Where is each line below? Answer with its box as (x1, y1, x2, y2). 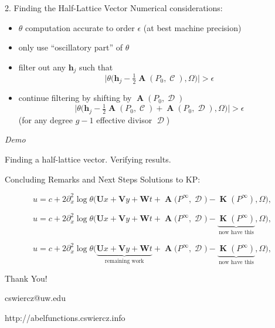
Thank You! (5, 272, 47, 284)
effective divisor (96, 113, 152, 126)
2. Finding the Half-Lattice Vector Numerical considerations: (5, 2, 223, 13)
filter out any (18, 60, 66, 73)
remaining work (104, 258, 144, 264)
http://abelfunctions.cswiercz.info (5, 311, 125, 323)
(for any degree (18, 113, 73, 126)
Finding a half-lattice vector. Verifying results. (5, 153, 171, 165)
